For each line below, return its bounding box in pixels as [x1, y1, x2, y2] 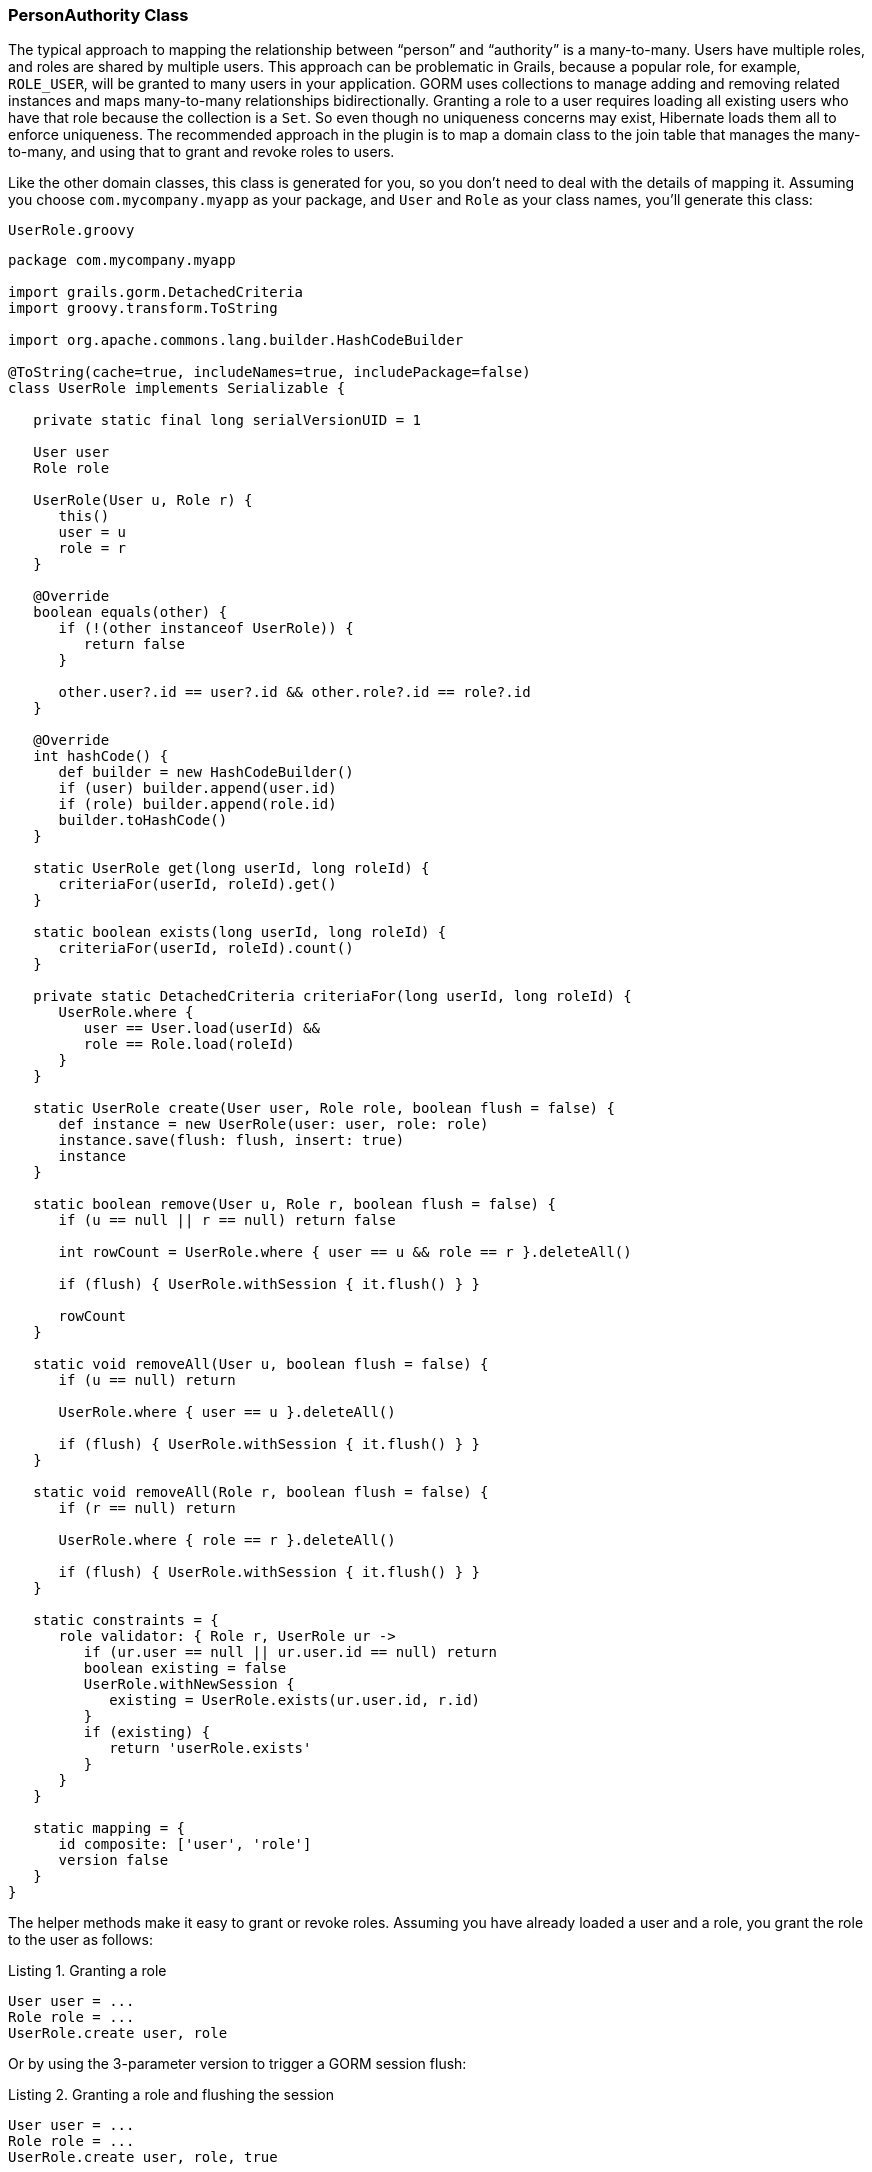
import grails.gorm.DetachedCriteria [8, 284, 304, 301]
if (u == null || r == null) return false [58, 1212, 396, 1229]
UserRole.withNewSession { [83, 1676, 295, 1693]
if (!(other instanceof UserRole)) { [58, 620, 354, 637]
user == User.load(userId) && [83, 1020, 320, 1037]
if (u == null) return [58, 1372, 236, 1389]
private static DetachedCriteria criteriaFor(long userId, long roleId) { [33, 988, 632, 1005]
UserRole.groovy [8, 222, 135, 239]
